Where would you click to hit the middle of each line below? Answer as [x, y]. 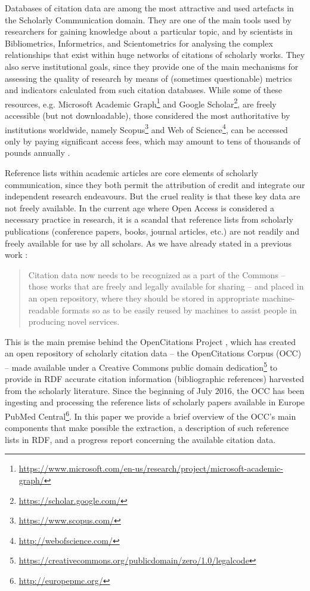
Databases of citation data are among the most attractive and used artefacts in [149, 8]
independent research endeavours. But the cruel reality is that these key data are [153, 196]
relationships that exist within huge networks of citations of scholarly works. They [155, 55]
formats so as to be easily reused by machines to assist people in [179, 310]
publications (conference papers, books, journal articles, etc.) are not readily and [152, 231]
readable [44, 310]
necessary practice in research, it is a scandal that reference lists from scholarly [149, 219]
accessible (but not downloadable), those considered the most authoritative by [148, 115]
